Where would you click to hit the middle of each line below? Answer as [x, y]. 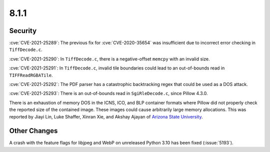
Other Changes [33, 131]
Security [23, 31]
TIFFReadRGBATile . [31, 75]
